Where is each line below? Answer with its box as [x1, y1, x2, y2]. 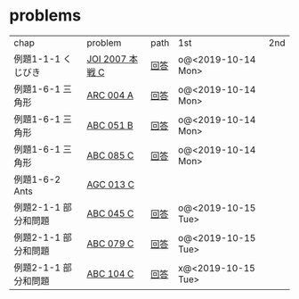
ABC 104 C [86, 267, 134, 279]
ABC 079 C [86, 237, 134, 250]
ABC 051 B [86, 119, 133, 131]
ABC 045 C [86, 207, 134, 220]
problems [9, 5, 82, 26]
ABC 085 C [86, 149, 134, 162]
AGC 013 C [86, 178, 135, 190]
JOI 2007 [86, 53, 127, 65]
